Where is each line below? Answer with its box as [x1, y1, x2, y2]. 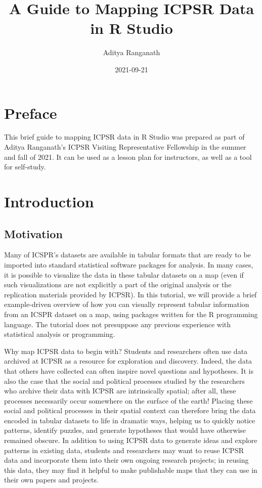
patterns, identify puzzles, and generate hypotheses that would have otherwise [4, 425, 246, 435]
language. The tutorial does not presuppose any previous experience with [4, 319, 231, 329]
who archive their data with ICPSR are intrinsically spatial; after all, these [4, 385, 236, 396]
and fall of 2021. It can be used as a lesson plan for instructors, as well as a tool [4, 151, 252, 162]
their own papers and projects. [4, 474, 99, 485]
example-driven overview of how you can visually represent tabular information [4, 299, 249, 309]
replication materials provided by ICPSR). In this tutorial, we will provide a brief [4, 289, 257, 299]
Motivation [4, 226, 63, 241]
